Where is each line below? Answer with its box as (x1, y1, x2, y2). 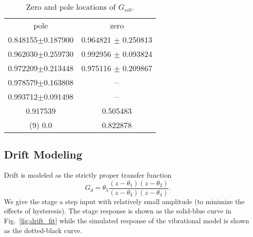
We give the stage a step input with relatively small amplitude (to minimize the (4, 196, 245, 206)
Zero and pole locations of (26, 1, 116, 12)
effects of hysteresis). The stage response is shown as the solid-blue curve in (4, 206, 232, 216)
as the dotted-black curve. (4, 225, 82, 235)
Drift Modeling (4, 147, 83, 162)
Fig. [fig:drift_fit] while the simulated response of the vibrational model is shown (4, 215, 250, 226)
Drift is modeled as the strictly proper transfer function (4, 170, 172, 180)
